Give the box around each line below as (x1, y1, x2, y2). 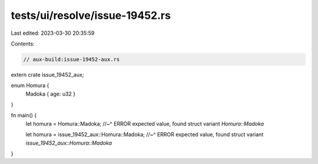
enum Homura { (11, 82, 49, 89)
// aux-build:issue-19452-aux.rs (23, 56, 120, 63)
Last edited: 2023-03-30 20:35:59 (11, 29, 95, 37)
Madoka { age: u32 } (25, 90, 76, 97)
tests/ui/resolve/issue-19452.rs (11, 9, 171, 22)
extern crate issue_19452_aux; (11, 71, 84, 78)
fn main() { (11, 112, 37, 119)
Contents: (11, 40, 35, 47)
